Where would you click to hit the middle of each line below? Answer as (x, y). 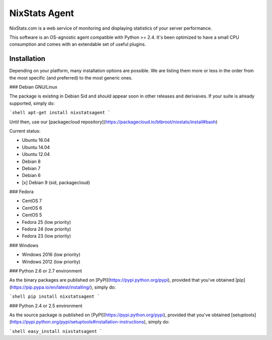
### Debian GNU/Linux (33, 87)
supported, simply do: (32, 103)
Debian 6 (31, 176)
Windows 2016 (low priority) (51, 254)
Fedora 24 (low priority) (47, 229)
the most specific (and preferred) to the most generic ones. (71, 77)
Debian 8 (31, 161)
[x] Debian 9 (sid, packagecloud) (56, 182)
